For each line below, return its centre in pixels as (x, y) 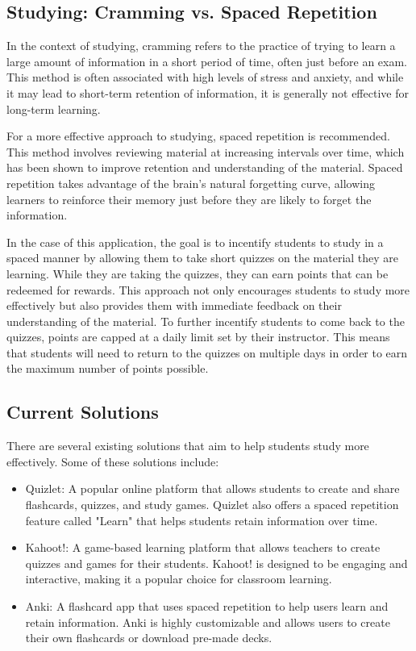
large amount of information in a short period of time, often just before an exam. (207, 61)
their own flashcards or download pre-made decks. (149, 638)
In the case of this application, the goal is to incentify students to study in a (195, 242)
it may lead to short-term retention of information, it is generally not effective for (208, 92)
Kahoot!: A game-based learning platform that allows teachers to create (203, 547)
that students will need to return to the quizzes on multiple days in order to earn (207, 352)
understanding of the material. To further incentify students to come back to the (206, 321)
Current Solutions (83, 412)
